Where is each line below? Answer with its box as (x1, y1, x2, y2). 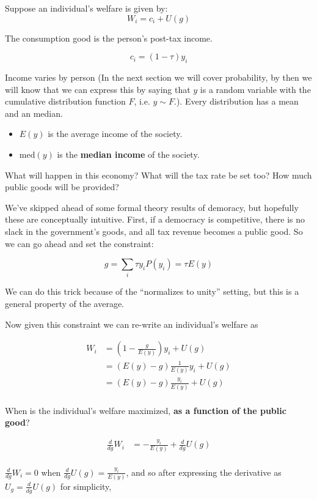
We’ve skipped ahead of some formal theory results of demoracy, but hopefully (5, 201, 299, 213)
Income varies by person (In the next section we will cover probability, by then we (5, 70, 312, 83)
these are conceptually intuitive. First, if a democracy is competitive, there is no (5, 213, 305, 226)
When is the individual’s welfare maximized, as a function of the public (5, 404, 286, 416)
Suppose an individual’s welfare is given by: (5, 2, 168, 14)
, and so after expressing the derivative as (126, 465, 282, 478)
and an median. (5, 106, 63, 119)
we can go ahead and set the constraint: (5, 237, 154, 250)
